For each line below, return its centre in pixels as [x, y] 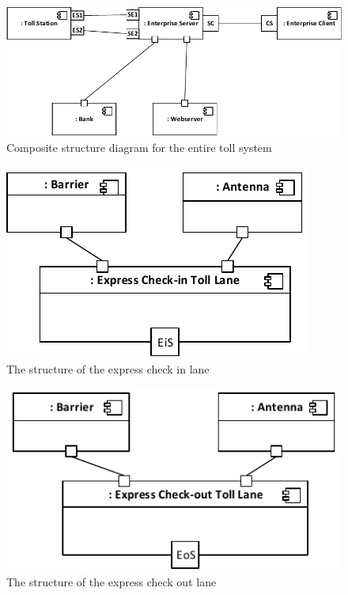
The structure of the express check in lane [108, 368]
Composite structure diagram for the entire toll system [139, 147]
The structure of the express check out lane [112, 581]
